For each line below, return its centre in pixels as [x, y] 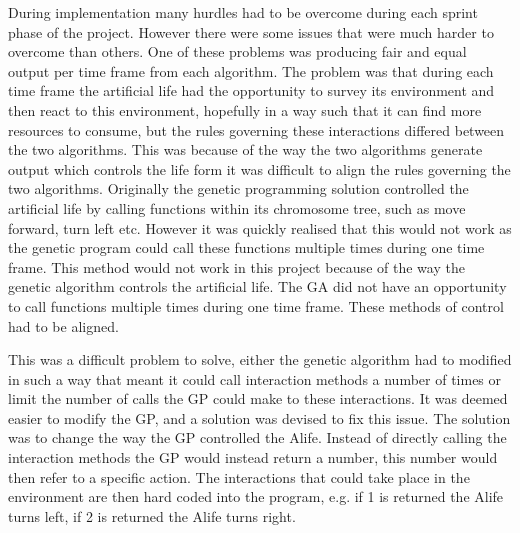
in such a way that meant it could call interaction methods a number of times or [255, 378]
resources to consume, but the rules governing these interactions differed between [256, 129]
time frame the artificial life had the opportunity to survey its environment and [251, 90]
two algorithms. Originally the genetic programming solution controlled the [238, 188]
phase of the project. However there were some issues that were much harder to [251, 31]
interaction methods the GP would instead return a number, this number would [253, 457]
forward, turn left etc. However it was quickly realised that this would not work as [260, 227]
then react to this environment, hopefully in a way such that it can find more [245, 109]
